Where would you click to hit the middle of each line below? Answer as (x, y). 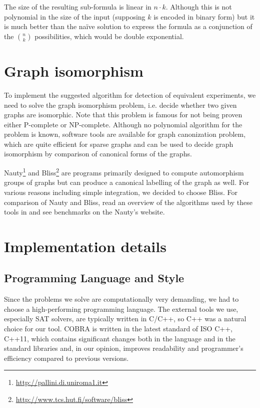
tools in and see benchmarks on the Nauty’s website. (84, 212)
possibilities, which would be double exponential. (109, 36)
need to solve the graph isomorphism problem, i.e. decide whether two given (120, 105)
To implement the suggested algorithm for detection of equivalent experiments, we (130, 94)
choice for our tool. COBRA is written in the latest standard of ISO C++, (118, 329)
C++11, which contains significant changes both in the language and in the (120, 338)
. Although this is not (199, 7)
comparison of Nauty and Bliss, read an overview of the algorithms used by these (128, 202)
